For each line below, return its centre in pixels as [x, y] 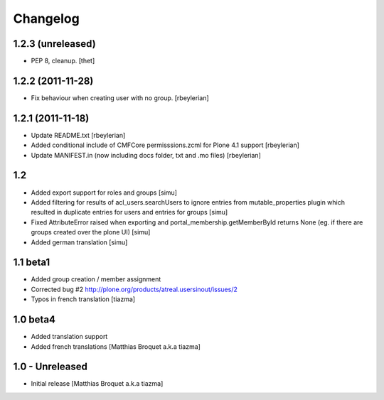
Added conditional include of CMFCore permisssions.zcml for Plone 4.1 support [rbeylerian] [165, 145]
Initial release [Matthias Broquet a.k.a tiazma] [97, 384]
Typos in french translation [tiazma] [83, 299]
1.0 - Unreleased [50, 367]
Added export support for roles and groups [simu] [104, 193]
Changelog [46, 18]
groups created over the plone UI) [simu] [91, 232]
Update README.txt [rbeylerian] [78, 135]
